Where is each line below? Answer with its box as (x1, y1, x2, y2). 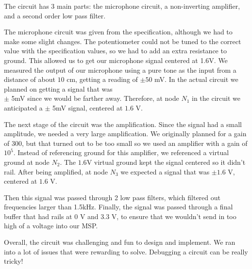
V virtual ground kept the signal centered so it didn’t (86, 157, 246, 167)
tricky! (4, 256, 23, 266)
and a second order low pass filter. (4, 10, 106, 20)
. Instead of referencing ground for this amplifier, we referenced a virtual (13, 147, 229, 158)
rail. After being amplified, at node (4, 166, 108, 176)
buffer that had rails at (4, 211, 72, 221)
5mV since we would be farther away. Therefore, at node (11, 93, 179, 103)
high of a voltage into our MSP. (4, 221, 98, 231)
